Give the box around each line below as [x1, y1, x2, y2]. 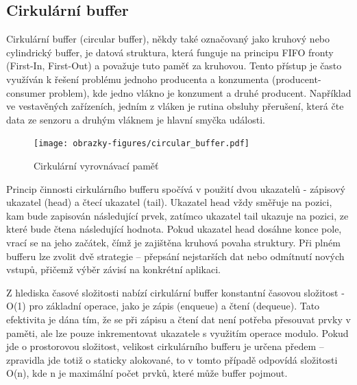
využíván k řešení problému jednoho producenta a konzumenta [6, 71, 269, 86]
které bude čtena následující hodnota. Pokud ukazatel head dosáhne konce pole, [6, 222, 342, 236]
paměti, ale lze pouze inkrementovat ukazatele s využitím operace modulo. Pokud [6, 325, 349, 340]
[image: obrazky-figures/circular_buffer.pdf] [34, 139, 249, 149]
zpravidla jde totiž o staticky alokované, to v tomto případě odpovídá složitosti [6, 352, 338, 366]
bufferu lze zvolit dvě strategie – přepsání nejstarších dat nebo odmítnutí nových [6, 248, 345, 263]
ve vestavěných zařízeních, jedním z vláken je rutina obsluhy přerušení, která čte [6, 99, 344, 113]
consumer [6, 85, 46, 100]
